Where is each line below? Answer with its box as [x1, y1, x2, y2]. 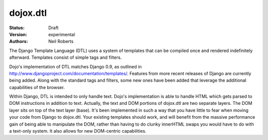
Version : [9, 31, 27, 37]
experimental [48, 31, 75, 37]
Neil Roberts [48, 39, 74, 45]
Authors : [9, 39, 28, 45]
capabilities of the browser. [9, 84, 65, 90]
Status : [9, 25, 25, 31]
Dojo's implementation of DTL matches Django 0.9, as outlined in [9, 63, 142, 69]
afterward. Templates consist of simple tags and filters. [9, 54, 122, 60]
